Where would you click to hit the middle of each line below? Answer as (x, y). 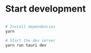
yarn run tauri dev (26, 45)
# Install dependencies (31, 26)
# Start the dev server (31, 40)
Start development (45, 9)
